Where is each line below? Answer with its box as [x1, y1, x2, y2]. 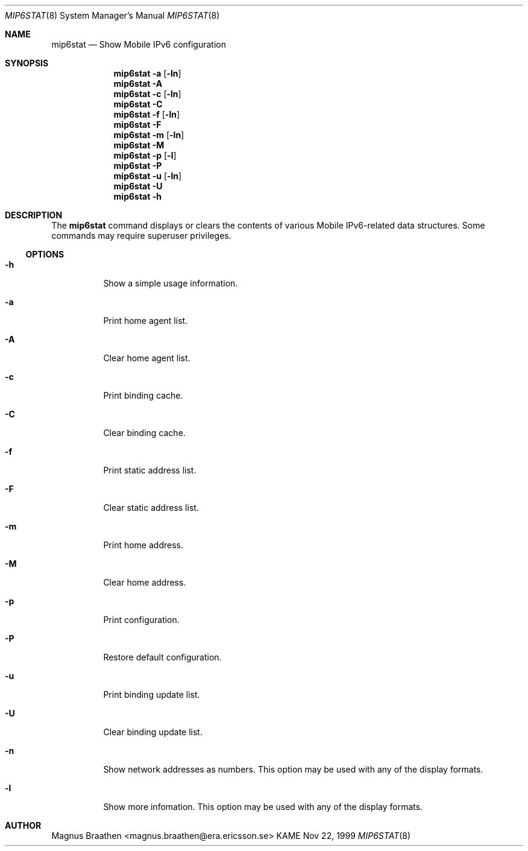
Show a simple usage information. [103, 278, 238, 288]
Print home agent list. [103, 315, 188, 326]
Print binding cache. [103, 390, 183, 400]
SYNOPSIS [5, 58, 49, 68]
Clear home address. [103, 577, 186, 587]
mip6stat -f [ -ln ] [113, 109, 180, 119]
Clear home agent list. [103, 353, 190, 363]
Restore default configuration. [103, 652, 222, 662]
